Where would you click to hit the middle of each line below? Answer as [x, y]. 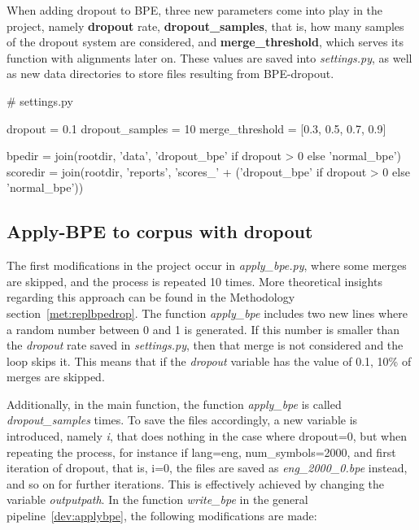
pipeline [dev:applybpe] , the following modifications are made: [162, 516]
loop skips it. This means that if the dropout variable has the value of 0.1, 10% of [209, 361]
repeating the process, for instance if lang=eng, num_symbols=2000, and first [201, 452]
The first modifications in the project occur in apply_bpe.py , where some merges [207, 265]
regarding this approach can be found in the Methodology [151, 297]
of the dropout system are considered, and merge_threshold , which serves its [205, 42]
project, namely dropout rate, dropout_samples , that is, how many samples [205, 26]
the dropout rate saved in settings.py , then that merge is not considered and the [205, 345]
